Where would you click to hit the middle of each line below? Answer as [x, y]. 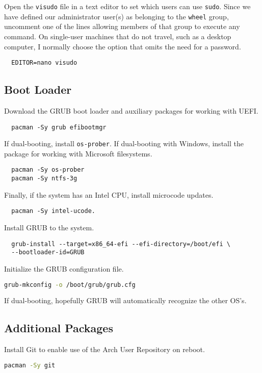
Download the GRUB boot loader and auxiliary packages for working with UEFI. [131, 110]
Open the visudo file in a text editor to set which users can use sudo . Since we [127, 6]
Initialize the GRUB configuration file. [64, 268]
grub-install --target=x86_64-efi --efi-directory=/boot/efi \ [121, 244]
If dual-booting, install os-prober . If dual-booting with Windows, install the [124, 143]
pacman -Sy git [30, 365]
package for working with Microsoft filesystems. [78, 153]
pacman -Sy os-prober [48, 170]
